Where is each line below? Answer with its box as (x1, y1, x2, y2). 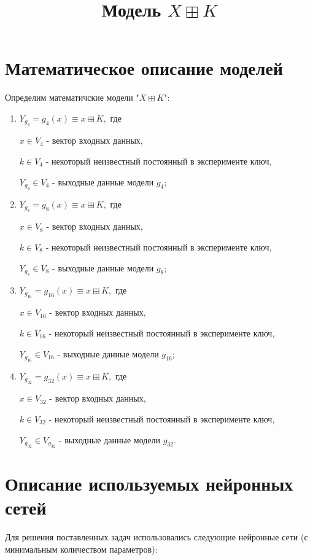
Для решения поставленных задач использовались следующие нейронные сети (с (5, 531, 308, 543)
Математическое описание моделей (5, 55, 284, 80)
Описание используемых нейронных (5, 471, 293, 496)
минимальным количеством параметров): (5, 542, 158, 555)
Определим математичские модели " (5, 91, 139, 104)
